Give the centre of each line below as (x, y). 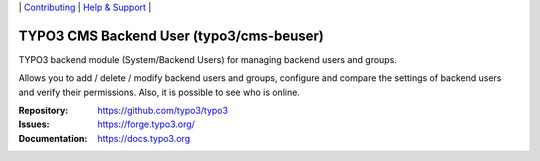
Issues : (34, 124)
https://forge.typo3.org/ (146, 124)
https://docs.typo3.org (143, 138)
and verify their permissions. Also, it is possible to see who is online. (159, 92)
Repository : (43, 111)
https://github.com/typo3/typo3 (163, 111)
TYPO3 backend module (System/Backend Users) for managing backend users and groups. (207, 59)
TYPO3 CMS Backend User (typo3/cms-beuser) (171, 35)
